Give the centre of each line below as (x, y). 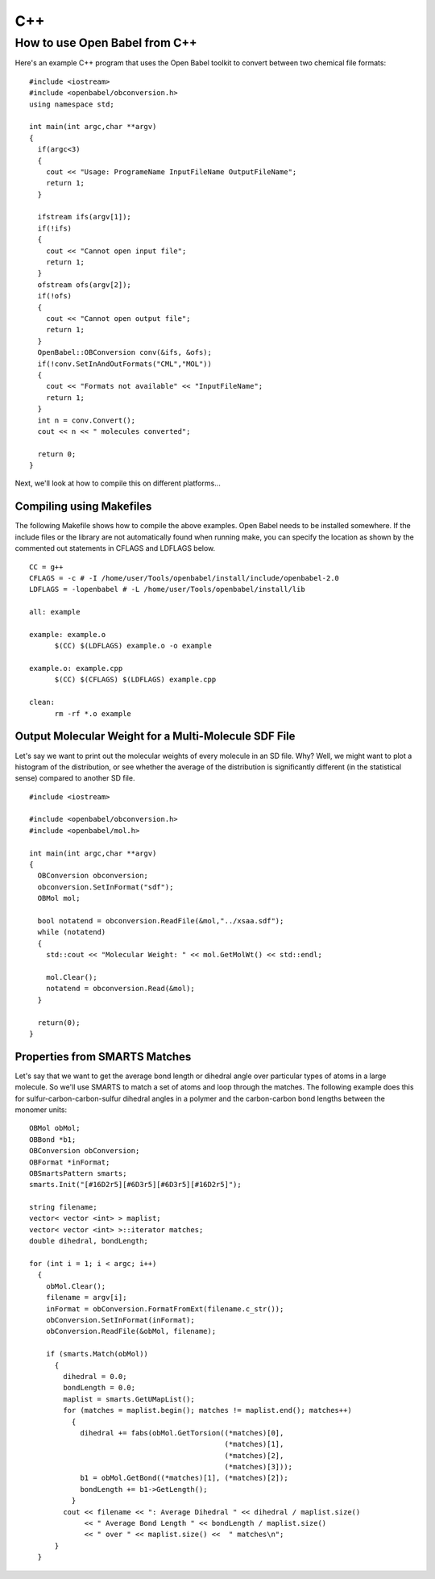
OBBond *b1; (53, 1139)
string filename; (63, 1207)
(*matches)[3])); (259, 1467)
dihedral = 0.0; (95, 1376)
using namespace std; (72, 104)
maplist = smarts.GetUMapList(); (129, 1399)
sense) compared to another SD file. (75, 778)
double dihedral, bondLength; (89, 1241)
